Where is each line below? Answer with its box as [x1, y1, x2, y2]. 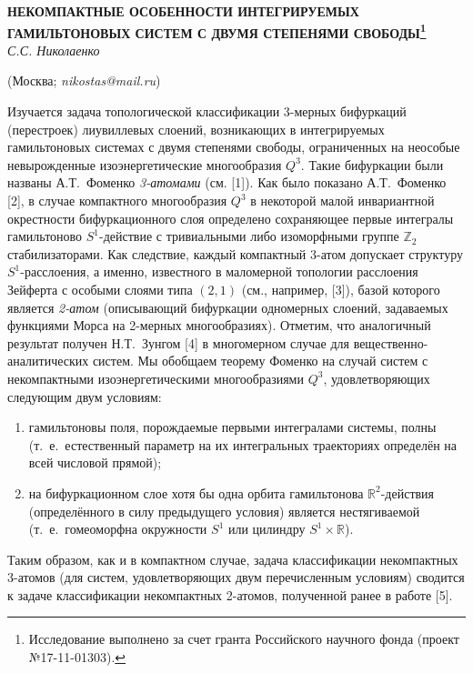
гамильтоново [7, 226, 83, 246]
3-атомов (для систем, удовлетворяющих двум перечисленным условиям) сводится [7, 568, 465, 587]
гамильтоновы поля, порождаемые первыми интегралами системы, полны [28, 417, 437, 437]
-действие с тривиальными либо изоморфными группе [99, 226, 399, 246]
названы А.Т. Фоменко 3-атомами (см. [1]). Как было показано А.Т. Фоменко [7, 173, 447, 192]
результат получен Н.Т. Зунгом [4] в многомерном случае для [7, 333, 349, 352]
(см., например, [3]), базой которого [241, 279, 440, 298]
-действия [380, 483, 435, 502]
